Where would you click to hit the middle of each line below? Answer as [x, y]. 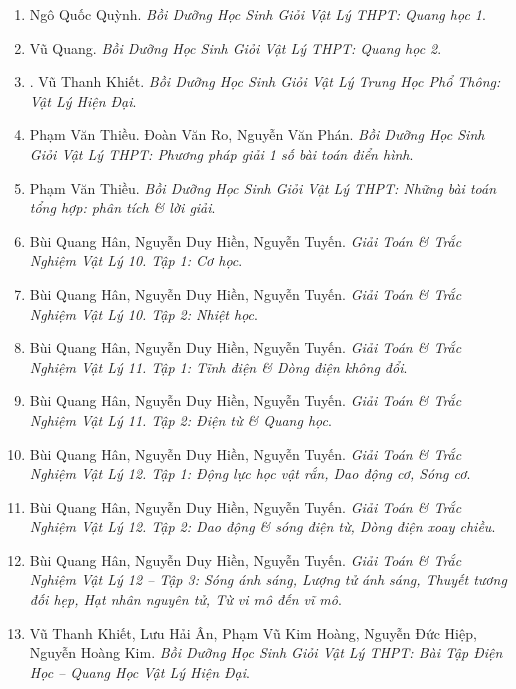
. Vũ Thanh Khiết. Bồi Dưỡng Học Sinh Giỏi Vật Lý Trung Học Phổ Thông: [265, 81]
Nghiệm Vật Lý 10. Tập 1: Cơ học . [136, 260]
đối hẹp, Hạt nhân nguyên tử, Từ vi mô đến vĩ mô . [185, 599]
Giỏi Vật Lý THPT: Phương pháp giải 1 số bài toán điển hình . [221, 153]
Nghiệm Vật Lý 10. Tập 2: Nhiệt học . [143, 313]
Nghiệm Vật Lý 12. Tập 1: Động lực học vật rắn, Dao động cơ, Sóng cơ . [250, 473]
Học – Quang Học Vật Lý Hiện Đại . [139, 671]
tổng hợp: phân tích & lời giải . [122, 207]
